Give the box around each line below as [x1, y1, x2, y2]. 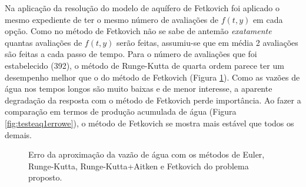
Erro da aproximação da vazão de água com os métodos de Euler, [28, 148, 265, 161]
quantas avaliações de [5, 36, 82, 48]
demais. [5, 128, 32, 141]
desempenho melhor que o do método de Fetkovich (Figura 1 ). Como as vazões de [5, 71, 300, 83]
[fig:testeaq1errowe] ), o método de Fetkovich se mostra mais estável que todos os [5, 116, 294, 129]
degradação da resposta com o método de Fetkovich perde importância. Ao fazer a [5, 93, 301, 106]
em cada [252, 13, 283, 25]
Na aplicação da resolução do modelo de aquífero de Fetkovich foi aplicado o [5, 2, 280, 14]
